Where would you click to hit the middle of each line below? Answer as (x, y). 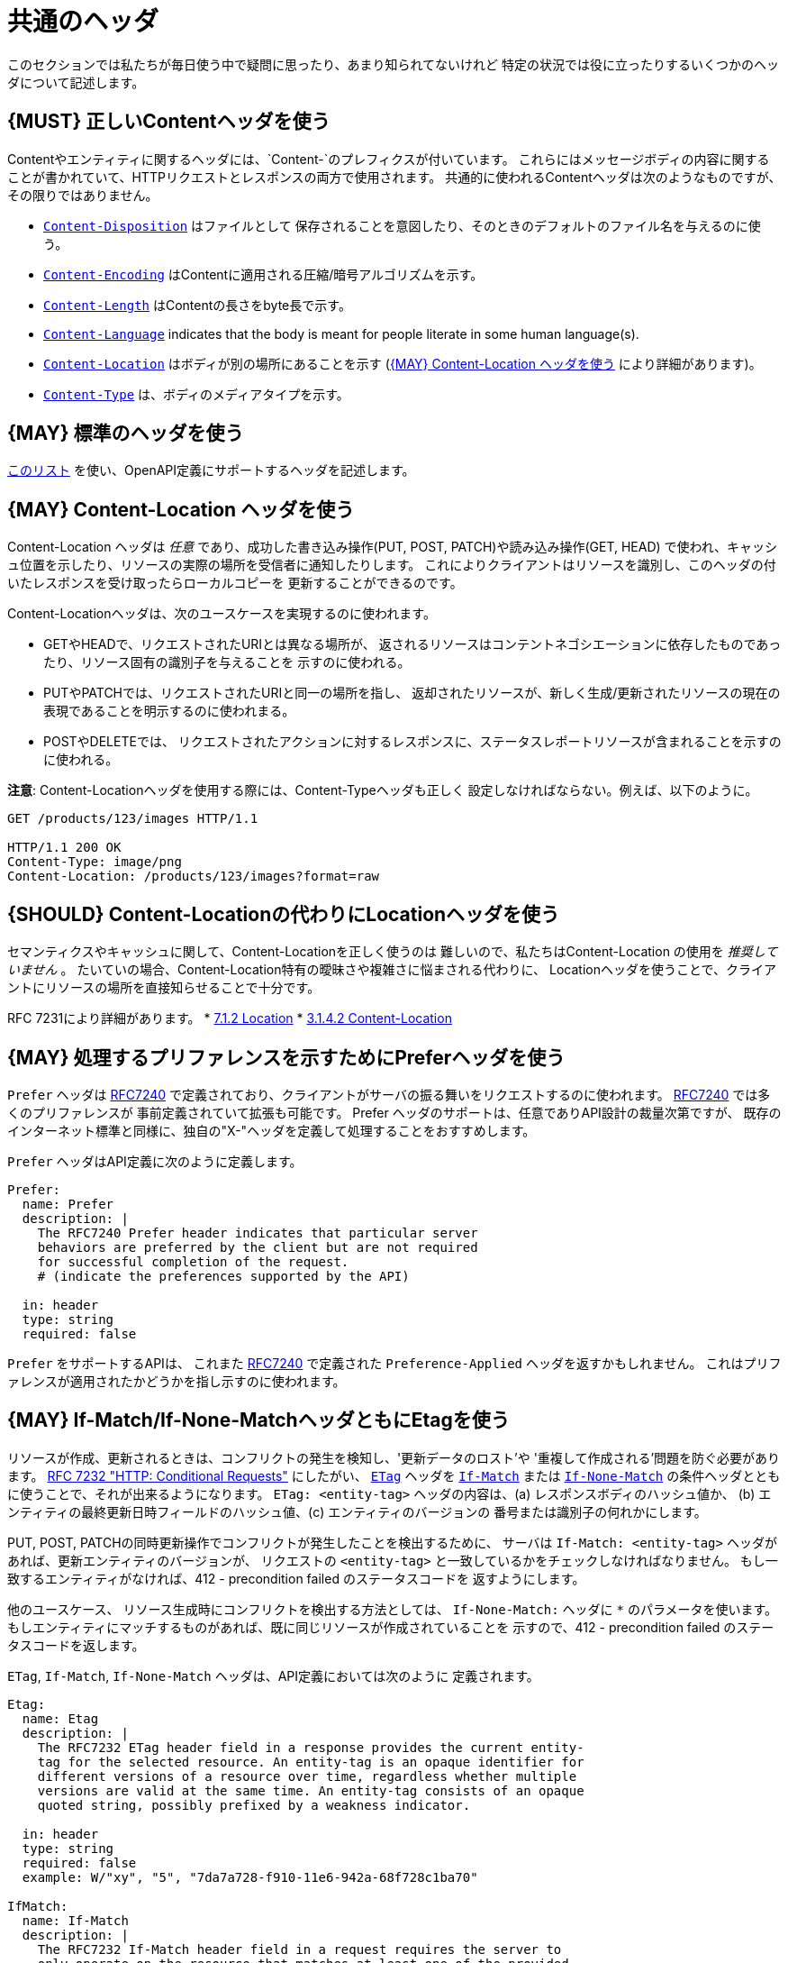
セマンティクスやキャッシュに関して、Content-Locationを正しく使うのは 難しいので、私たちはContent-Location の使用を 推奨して (393, 952)
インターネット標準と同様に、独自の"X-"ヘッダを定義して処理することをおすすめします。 (272, 1130)
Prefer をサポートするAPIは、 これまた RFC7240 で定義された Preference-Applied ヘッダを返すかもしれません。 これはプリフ (394, 1363)
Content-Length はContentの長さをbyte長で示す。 (197, 305)
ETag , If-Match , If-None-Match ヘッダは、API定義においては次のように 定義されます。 (273, 1675)
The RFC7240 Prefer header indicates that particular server (258, 1233)
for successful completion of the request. (193, 1261)
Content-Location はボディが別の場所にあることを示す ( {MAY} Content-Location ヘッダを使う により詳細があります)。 (403, 363)
